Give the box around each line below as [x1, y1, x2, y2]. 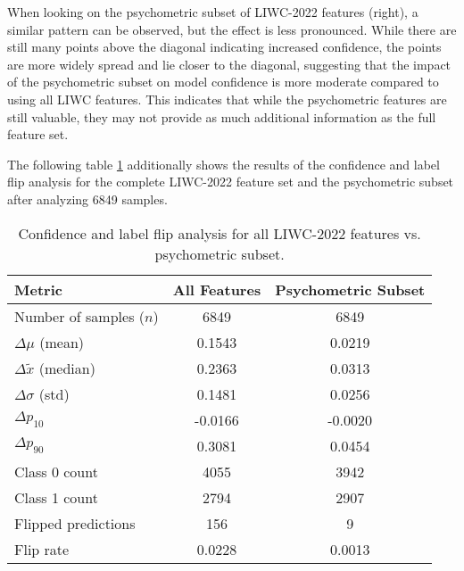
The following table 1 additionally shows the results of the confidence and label [7, 154, 440, 173]
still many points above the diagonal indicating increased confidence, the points [7, 37, 442, 56]
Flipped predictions [14, 512, 136, 534]
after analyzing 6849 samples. [7, 189, 168, 208]
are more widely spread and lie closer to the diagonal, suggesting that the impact [7, 54, 452, 73]
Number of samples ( [14, 305, 145, 327]
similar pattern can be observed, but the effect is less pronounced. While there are [7, 20, 457, 38]
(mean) [39, 331, 85, 352]
